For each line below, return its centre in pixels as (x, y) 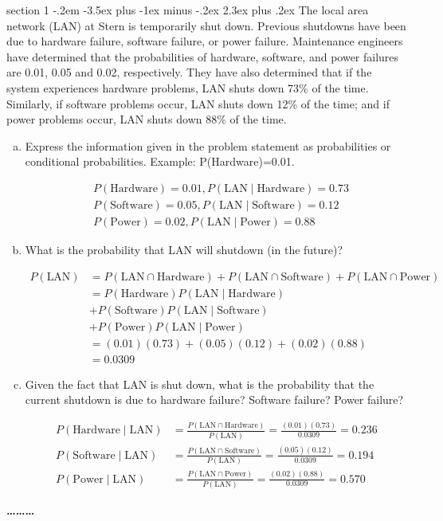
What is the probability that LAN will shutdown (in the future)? (184, 250)
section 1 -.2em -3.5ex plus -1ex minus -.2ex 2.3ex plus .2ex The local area (188, 10)
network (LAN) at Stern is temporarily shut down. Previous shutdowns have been (206, 25)
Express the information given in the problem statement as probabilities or (208, 145)
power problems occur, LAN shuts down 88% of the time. (147, 119)
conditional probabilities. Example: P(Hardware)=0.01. (160, 161)
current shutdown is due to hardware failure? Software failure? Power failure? (214, 400)
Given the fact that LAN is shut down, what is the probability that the (200, 384)
